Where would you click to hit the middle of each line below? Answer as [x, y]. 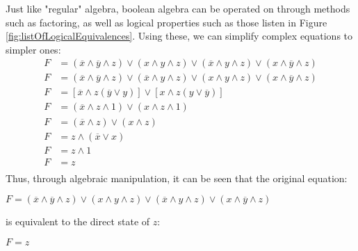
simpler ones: [33, 49]
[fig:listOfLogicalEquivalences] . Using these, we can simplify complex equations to [179, 36]
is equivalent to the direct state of [78, 221]
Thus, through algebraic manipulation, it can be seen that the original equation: [177, 178]
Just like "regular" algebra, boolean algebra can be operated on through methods [178, 8]
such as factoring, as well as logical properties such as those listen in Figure [166, 22]
